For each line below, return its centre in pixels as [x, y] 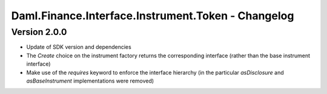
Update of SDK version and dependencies [79, 47]
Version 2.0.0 [39, 32]
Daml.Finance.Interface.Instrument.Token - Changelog [153, 16]
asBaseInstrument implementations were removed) [90, 81]
